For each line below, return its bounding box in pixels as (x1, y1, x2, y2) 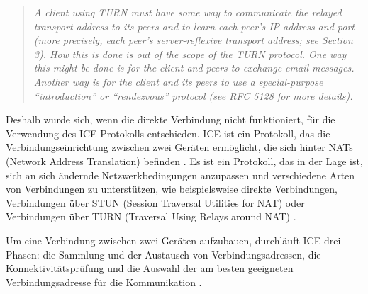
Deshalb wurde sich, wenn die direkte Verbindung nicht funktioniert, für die (6, 112, 335, 127)
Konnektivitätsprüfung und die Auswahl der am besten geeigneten (6, 261, 294, 276)
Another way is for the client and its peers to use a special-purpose (33, 74, 323, 89)
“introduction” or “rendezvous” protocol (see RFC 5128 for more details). (33, 88, 353, 103)
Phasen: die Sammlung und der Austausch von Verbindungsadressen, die (6, 247, 321, 261)
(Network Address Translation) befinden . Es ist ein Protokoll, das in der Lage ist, (6, 153, 363, 168)
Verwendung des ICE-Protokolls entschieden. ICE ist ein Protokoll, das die (6, 125, 330, 140)
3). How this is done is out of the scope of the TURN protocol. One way (33, 46, 347, 61)
